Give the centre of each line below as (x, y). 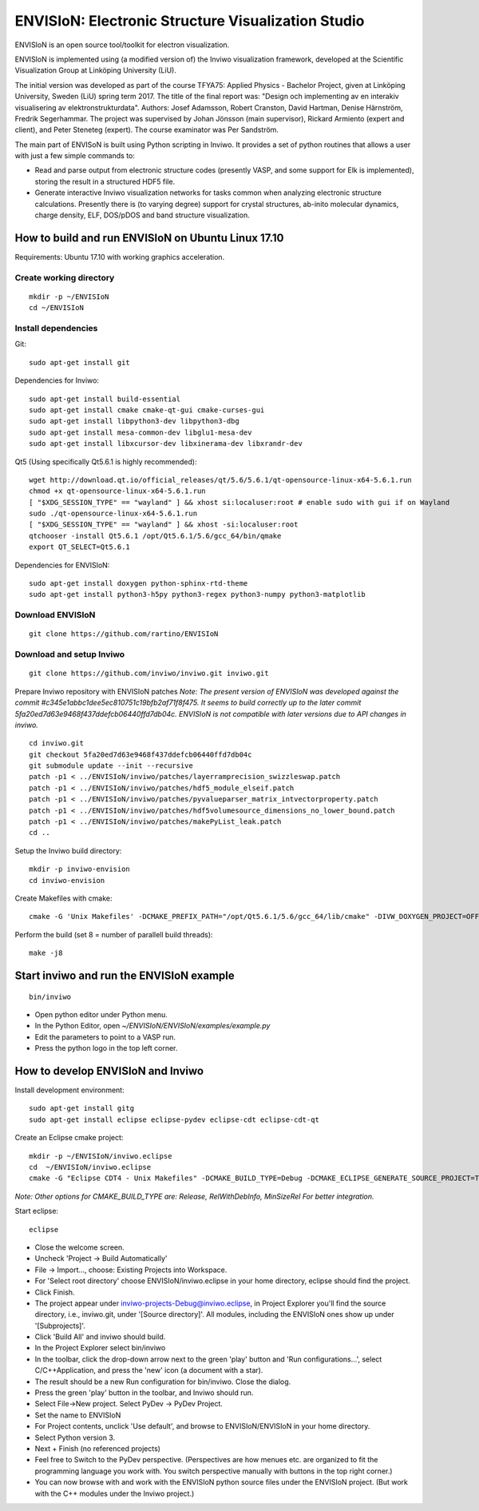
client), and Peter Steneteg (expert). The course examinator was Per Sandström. (147, 130)
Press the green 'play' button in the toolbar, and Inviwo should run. (144, 1393)
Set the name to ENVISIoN (78, 1415)
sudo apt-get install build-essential (105, 399)
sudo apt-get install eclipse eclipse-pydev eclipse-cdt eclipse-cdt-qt (174, 1119)
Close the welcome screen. (80, 1247)
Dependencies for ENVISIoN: (62, 565)
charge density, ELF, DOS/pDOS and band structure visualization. (143, 215)
